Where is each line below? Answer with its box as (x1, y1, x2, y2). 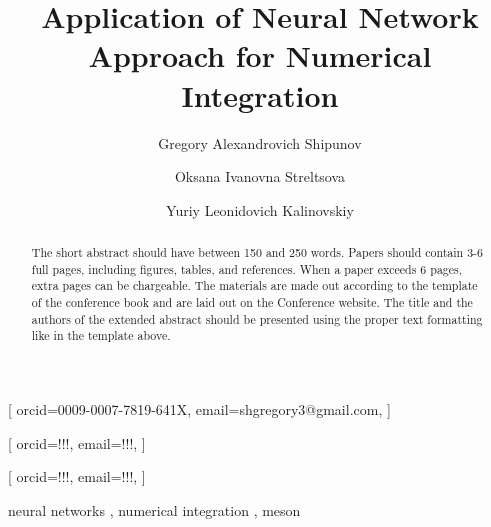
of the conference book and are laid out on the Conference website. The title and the (31, 294, 473, 311)
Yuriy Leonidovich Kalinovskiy (166, 199, 354, 220)
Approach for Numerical (88, 35, 432, 76)
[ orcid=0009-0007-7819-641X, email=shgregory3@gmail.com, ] (8, 399, 391, 420)
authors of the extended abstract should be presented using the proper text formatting (31, 310, 483, 327)
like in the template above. (31, 327, 171, 344)
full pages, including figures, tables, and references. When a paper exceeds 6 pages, (31, 260, 463, 277)
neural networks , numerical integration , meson (8, 499, 301, 520)
